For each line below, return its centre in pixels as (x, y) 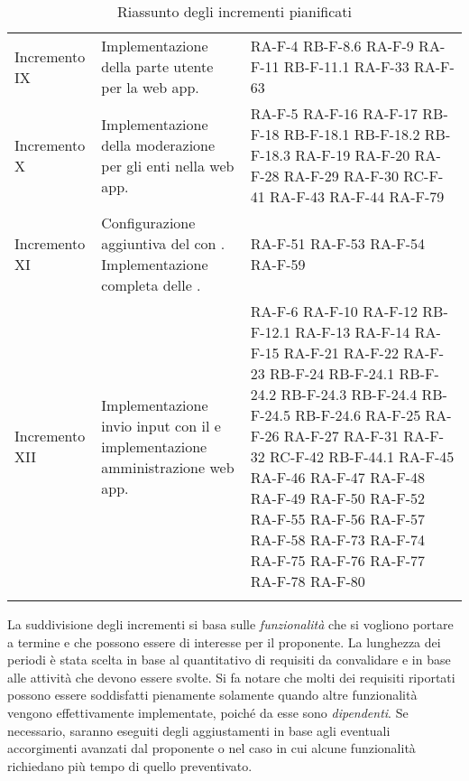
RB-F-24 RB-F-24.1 (332, 373)
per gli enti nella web (168, 165)
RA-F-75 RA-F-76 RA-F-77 (338, 560)
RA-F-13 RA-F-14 (353, 332)
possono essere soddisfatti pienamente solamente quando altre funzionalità (212, 695)
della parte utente (157, 66)
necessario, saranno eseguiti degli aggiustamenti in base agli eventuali (199, 730)
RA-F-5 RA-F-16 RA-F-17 (334, 113)
